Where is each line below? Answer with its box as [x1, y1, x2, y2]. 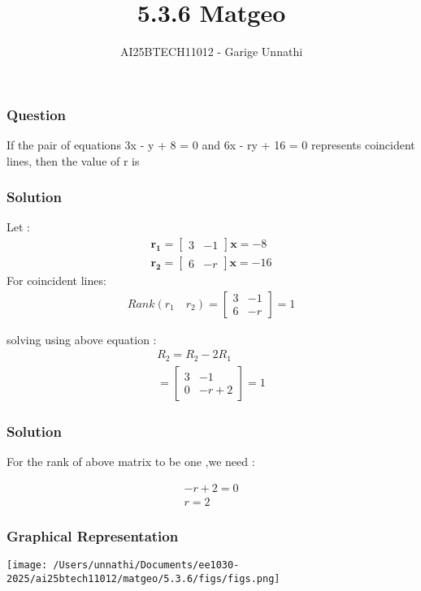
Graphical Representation [7, 525, 179, 546]
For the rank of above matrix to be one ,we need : [7, 453, 255, 470]
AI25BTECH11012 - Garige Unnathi [119, 43, 303, 60]
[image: [7, 559, 48, 571]
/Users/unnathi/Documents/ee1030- [53, 559, 240, 571]
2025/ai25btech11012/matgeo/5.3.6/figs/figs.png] [7, 572, 280, 585]
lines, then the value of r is [7, 152, 140, 169]
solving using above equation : [7, 330, 157, 347]
